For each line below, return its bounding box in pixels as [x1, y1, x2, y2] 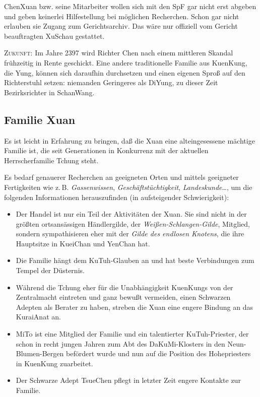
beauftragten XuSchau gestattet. [4, 30, 105, 41]
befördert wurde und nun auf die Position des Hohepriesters [66, 348, 251, 359]
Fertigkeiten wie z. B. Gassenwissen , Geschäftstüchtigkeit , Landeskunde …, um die [4, 181, 252, 192]
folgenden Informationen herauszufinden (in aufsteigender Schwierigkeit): [4, 191, 229, 202]
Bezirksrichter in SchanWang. [4, 87, 95, 97]
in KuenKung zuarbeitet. [16, 358, 93, 368]
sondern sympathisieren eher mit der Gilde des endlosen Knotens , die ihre [16, 228, 244, 239]
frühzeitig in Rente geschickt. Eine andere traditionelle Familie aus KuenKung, [4, 57, 247, 68]
